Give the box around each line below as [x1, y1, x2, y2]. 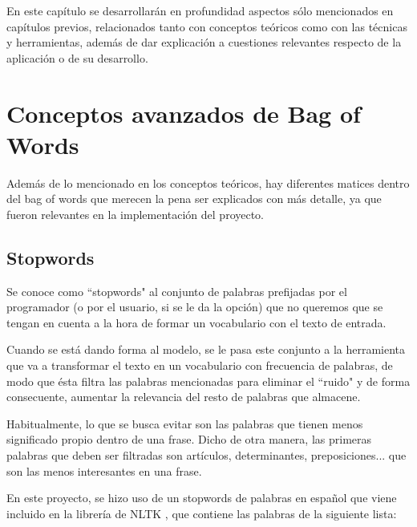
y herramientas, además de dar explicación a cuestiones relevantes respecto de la [6, 34, 402, 51]
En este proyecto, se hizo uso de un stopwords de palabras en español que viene [6, 489, 397, 506]
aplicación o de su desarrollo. [6, 49, 148, 66]
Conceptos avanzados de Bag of [6, 96, 361, 129]
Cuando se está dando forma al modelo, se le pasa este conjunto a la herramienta [6, 341, 406, 358]
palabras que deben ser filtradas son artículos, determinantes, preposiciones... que [6, 447, 407, 464]
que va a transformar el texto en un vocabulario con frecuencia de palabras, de [6, 357, 393, 374]
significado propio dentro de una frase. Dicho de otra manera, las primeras [6, 431, 372, 448]
